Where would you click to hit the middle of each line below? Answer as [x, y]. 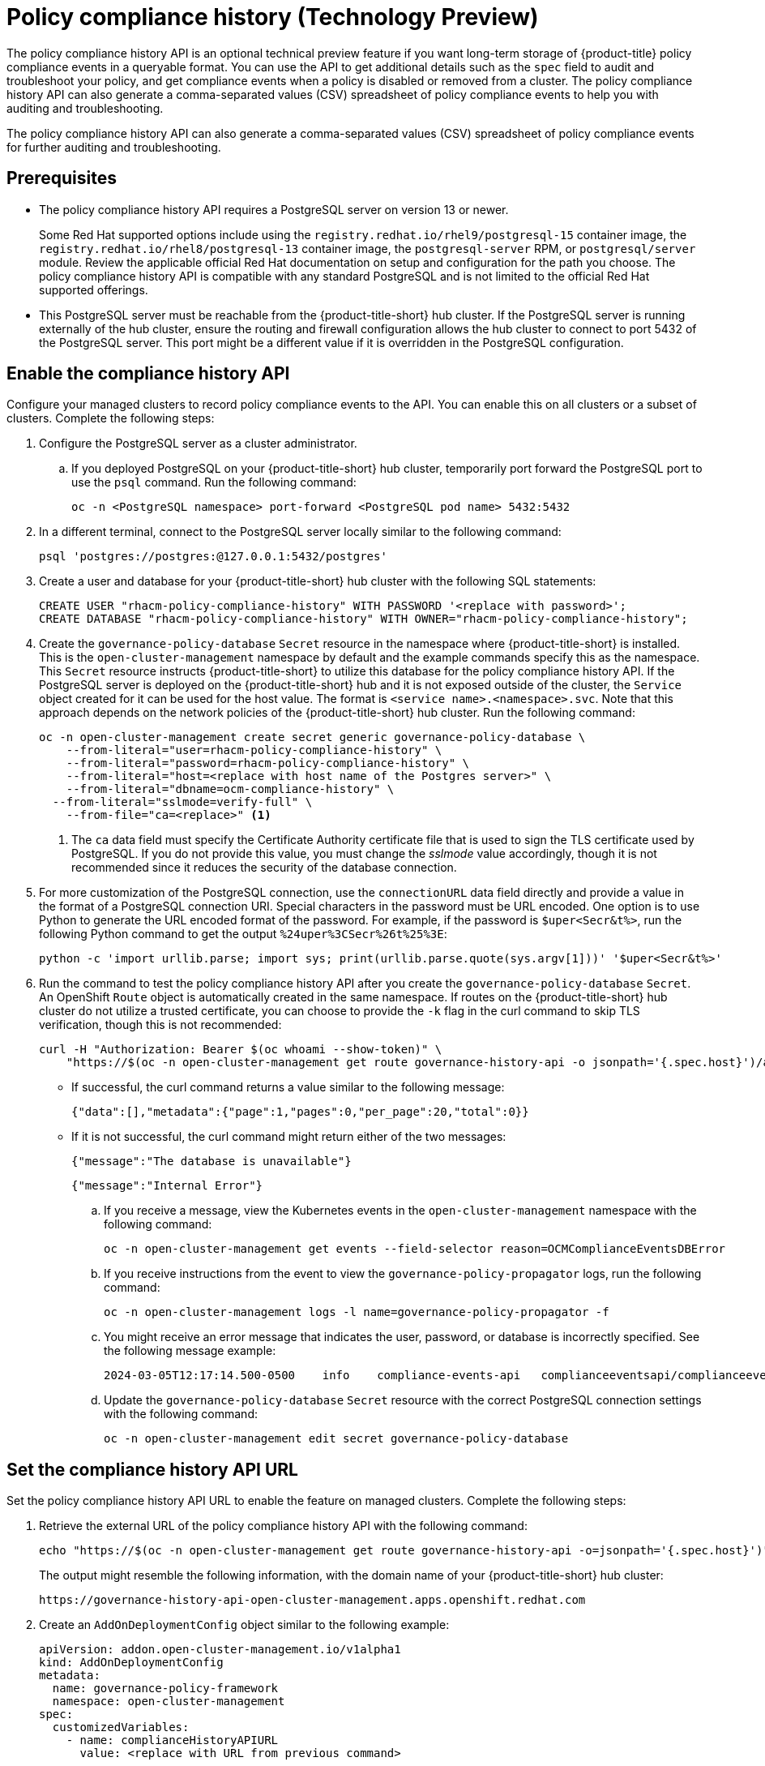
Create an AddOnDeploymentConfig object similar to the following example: [244, 1625]
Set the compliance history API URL [152, 1469]
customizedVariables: [121, 1727]
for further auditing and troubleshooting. [114, 147]
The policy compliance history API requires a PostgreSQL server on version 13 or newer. [274, 209]
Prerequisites [62, 178]
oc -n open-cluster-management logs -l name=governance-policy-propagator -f [357, 1312]
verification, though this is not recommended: [160, 1025]
